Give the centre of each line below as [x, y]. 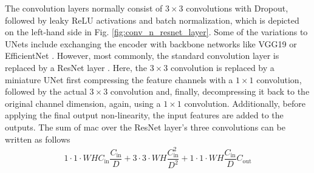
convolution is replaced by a [222, 67]
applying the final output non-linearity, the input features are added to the [144, 115]
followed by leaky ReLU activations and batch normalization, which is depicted [152, 20]
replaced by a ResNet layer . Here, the [76, 67]
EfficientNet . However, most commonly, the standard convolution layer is [142, 56]
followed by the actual [46, 91]
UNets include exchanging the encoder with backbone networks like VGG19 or [151, 43]
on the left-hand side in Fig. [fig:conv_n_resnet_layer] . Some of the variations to [156, 32]
